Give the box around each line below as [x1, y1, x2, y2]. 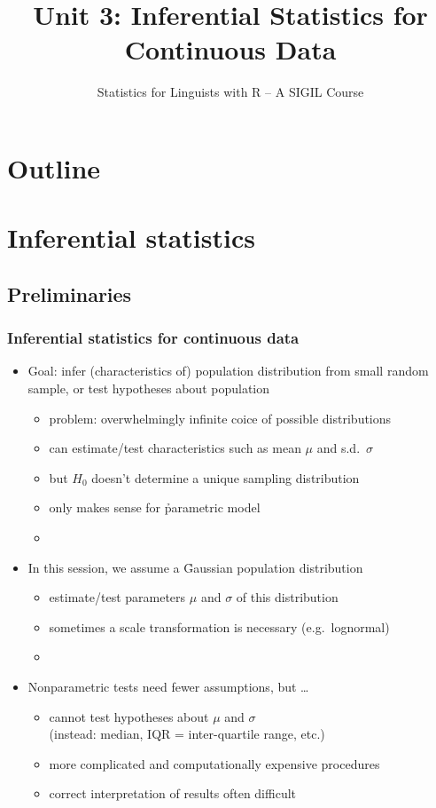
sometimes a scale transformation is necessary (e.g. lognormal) [49, 617, 390, 636]
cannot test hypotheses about [49, 707, 209, 725]
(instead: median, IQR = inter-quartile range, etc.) [49, 725, 325, 743]
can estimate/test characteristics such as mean [49, 439, 301, 457]
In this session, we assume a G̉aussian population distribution [27, 558, 363, 576]
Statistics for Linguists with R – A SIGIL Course [97, 83, 364, 101]
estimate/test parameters [49, 588, 186, 606]
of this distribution [236, 588, 339, 606]
